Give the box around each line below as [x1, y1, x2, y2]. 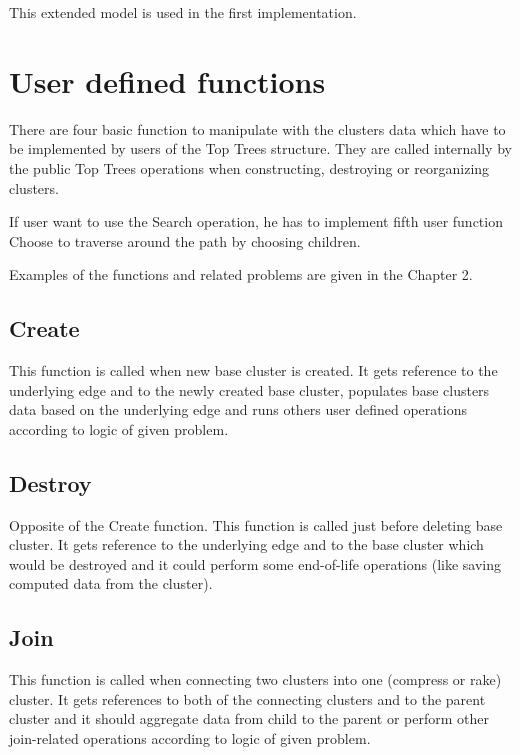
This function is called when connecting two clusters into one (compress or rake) [9, 669, 502, 690]
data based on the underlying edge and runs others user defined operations [9, 399, 467, 420]
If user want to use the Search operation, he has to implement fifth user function [9, 211, 503, 232]
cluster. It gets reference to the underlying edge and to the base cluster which [9, 534, 484, 555]
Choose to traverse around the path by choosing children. [9, 230, 361, 251]
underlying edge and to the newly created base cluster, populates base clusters [9, 379, 490, 400]
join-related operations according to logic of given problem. [9, 728, 371, 749]
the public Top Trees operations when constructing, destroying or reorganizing [9, 157, 490, 178]
